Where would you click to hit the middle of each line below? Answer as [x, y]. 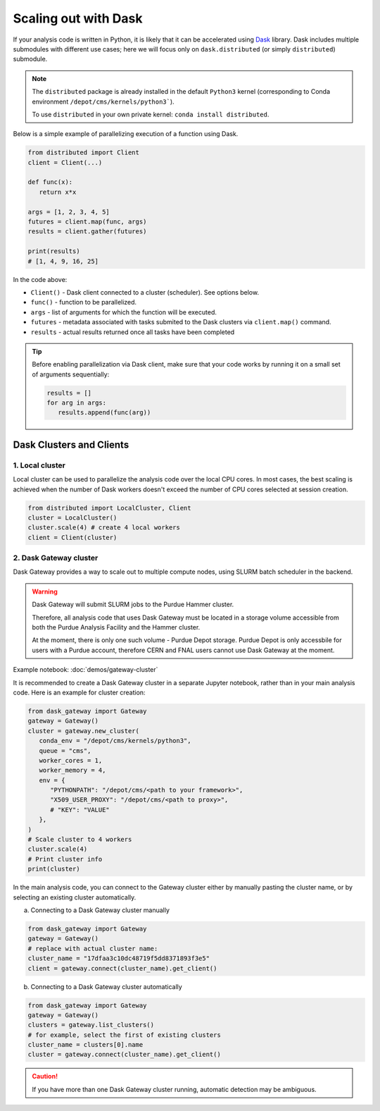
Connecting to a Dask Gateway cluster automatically [106, 986]
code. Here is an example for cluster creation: [79, 692]
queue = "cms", [65, 750]
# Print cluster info [65, 859]
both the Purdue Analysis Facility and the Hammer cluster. [116, 627]
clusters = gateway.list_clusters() [91, 1025]
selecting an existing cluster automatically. [75, 897]
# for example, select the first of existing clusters [124, 1035]
